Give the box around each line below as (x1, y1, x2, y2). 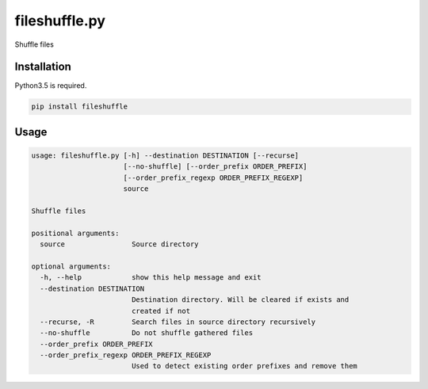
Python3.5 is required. (14, 81, 87, 90)
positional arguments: (31, 228, 120, 238)
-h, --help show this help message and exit (40, 273, 262, 282)
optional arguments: (31, 261, 111, 271)
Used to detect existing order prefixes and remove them (131, 361, 358, 371)
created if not (131, 306, 190, 315)
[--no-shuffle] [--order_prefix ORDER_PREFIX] (123, 162, 308, 171)
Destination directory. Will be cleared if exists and (131, 296, 350, 304)
